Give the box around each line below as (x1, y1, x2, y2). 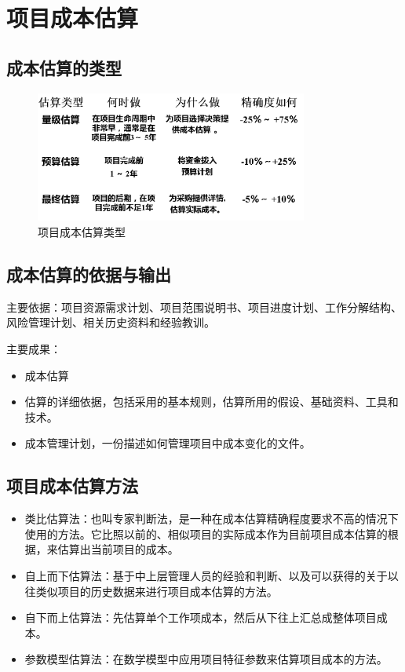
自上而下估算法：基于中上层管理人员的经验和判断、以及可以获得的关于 (24, 567, 388, 583)
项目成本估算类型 (38, 224, 126, 240)
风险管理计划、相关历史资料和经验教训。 (6, 314, 215, 331)
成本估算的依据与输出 (6, 262, 171, 286)
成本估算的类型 (6, 55, 122, 79)
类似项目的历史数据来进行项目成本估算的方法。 (35, 583, 278, 599)
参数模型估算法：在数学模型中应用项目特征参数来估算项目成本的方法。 (24, 651, 388, 667)
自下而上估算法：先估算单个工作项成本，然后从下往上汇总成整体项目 (24, 609, 377, 626)
